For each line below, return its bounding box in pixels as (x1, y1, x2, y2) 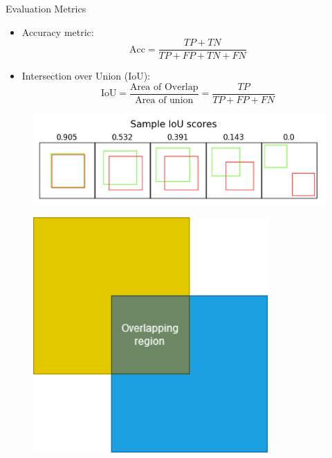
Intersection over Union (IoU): (21, 68, 151, 83)
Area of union (135, 95, 194, 105)
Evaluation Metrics (6, 1, 86, 15)
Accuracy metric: (21, 24, 94, 39)
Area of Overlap (130, 82, 199, 92)
